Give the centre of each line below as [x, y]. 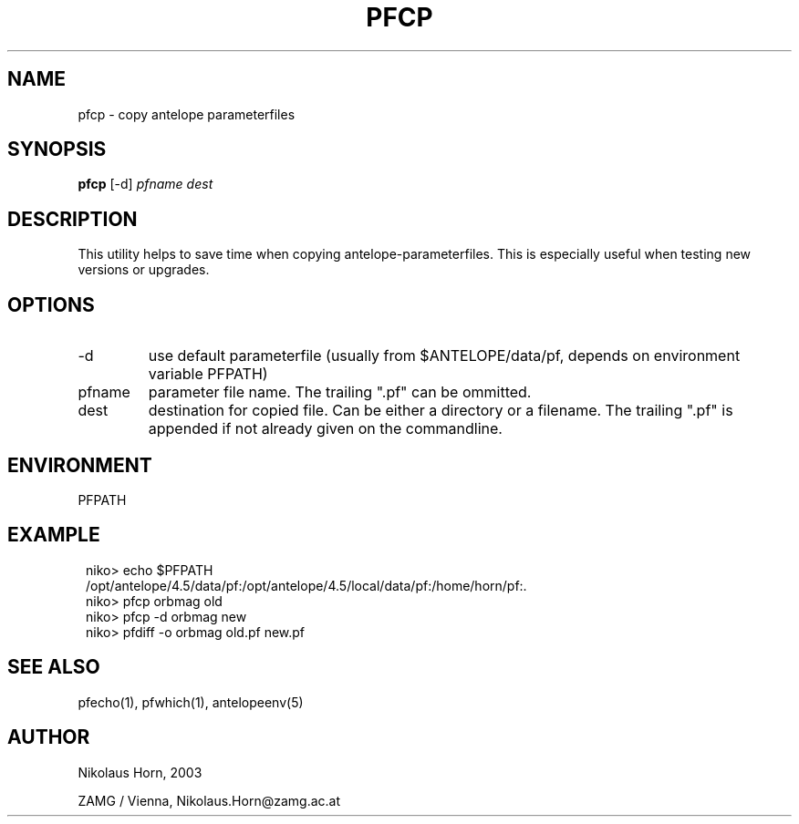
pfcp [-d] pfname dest [145, 184]
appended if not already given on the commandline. [325, 429]
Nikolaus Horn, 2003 [140, 772]
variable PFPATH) [208, 374]
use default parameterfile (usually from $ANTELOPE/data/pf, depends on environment [444, 356]
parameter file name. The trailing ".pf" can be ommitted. [340, 392]
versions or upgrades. [144, 270]
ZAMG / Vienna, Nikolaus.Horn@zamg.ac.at [209, 800]
